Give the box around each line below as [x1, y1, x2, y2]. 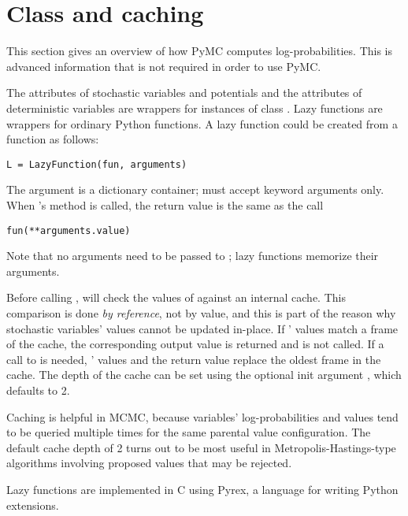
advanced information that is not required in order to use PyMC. [6, 58, 321, 74]
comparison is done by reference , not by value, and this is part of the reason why [6, 304, 396, 321]
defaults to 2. [6, 381, 70, 398]
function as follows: [6, 131, 99, 147]
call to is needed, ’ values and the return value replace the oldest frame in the [6, 351, 381, 367]
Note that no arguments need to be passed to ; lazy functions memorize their [6, 247, 379, 264]
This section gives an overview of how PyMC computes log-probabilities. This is [6, 43, 392, 59]
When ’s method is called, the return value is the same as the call [6, 196, 324, 213]
